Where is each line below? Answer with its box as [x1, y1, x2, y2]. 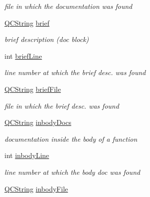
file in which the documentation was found [4, 1, 132, 11]
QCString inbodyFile [4, 183, 68, 194]
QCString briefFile [4, 83, 61, 94]
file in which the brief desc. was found [4, 100, 119, 111]
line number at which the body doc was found [4, 166, 140, 177]
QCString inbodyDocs [4, 117, 71, 127]
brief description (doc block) [4, 34, 89, 44]
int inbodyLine [4, 150, 50, 160]
